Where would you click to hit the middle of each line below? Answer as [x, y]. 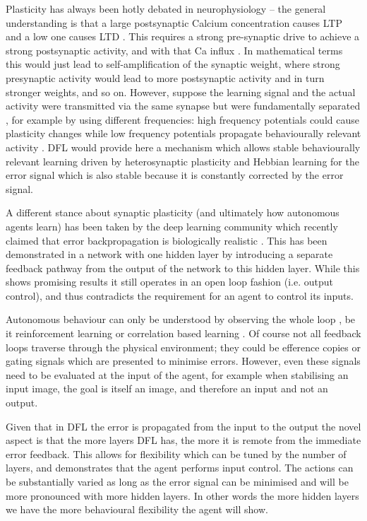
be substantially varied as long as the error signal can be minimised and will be [177, 481]
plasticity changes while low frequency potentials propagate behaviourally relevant [183, 133]
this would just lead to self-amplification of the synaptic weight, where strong [173, 64]
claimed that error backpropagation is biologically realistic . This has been [167, 240]
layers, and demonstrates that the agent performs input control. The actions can [180, 468]
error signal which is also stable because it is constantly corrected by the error [175, 175]
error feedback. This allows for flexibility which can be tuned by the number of [176, 453]
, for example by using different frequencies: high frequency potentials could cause [182, 119]
